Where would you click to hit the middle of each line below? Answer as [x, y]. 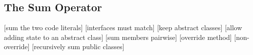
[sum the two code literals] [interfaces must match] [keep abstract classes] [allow [123, 27]
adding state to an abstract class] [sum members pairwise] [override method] [118, 37]
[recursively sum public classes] [78, 46]
